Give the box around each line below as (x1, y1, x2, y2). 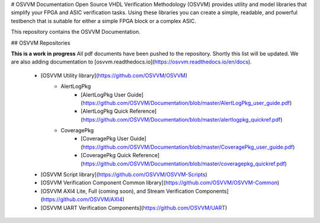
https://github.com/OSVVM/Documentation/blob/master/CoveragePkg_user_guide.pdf (82, 143, 293, 151)
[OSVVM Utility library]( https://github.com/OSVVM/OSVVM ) (40, 72, 188, 79)
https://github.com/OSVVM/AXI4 (42, 196, 123, 203)
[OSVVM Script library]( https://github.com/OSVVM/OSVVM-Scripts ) (40, 171, 207, 178)
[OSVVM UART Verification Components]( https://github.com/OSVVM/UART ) (40, 204, 228, 211)
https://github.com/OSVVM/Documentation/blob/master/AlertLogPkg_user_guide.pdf (82, 99, 290, 106)
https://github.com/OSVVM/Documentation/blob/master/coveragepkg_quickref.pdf (82, 160, 286, 167)
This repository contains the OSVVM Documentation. (11, 28, 140, 36)
